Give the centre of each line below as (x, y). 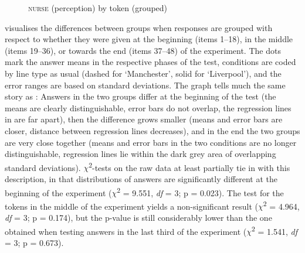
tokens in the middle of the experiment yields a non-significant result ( (132, 206)
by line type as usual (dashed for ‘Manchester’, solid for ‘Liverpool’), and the (143, 73)
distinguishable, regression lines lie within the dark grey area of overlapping (140, 154)
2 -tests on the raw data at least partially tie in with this (189, 166)
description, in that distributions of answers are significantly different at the (141, 178)
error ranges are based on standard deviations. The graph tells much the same (145, 85)
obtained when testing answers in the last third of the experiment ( (126, 231)
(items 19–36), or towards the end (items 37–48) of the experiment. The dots (143, 50)
